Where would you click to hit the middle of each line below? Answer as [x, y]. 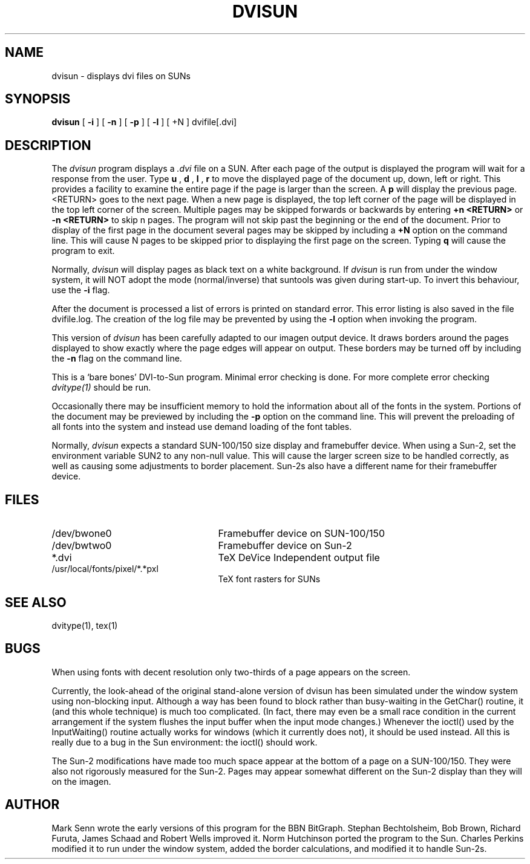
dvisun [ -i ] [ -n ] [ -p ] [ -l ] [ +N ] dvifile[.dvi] [144, 122]
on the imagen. [81, 781]
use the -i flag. [81, 290]
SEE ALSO [36, 602]
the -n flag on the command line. [117, 359]
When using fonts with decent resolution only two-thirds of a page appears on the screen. [231, 672]
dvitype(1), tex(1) [85, 625]
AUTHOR [32, 805]
